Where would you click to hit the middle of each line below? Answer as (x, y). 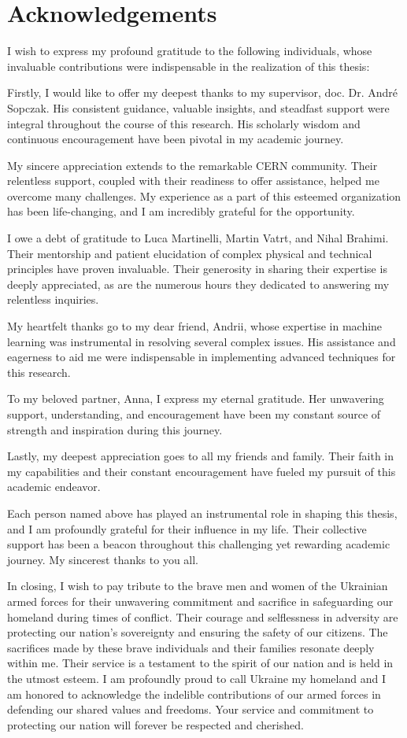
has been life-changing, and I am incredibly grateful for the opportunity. (181, 211)
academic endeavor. (54, 487)
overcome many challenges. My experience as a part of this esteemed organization (204, 196)
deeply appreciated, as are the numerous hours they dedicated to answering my (198, 284)
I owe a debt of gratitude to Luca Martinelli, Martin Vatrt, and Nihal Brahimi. (198, 238)
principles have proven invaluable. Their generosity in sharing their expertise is (197, 269)
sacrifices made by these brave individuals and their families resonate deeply (191, 647)
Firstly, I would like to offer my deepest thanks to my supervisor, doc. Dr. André (203, 92)
